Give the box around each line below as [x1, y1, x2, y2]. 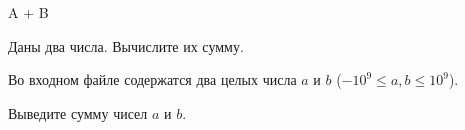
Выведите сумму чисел [8, 102, 148, 123]
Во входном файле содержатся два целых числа [8, 69, 297, 90]
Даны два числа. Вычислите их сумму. [8, 35, 244, 56]
